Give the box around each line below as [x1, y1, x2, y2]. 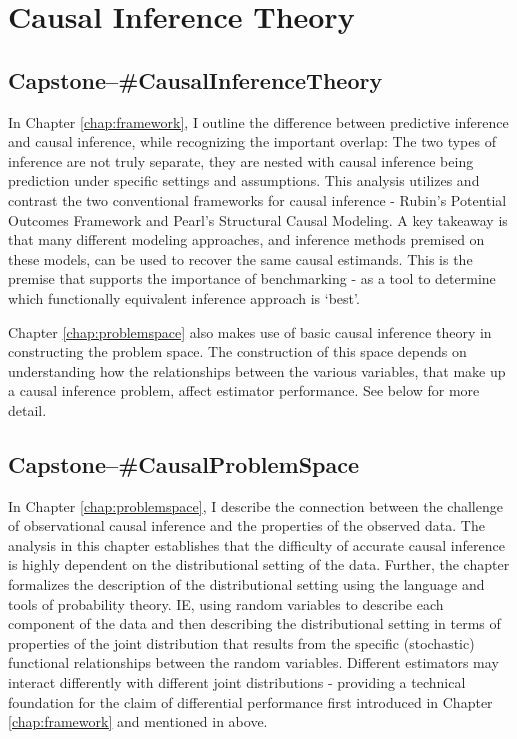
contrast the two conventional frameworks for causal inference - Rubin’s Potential [8, 189, 507, 210]
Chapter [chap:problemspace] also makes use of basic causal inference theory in [8, 321, 492, 342]
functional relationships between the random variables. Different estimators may [8, 652, 499, 673]
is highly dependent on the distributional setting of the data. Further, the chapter [8, 554, 510, 575]
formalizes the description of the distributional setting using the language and [8, 574, 485, 595]
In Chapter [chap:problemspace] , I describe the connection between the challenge [8, 495, 503, 516]
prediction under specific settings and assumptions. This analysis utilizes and [8, 170, 480, 191]
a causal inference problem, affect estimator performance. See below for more [8, 380, 480, 401]
